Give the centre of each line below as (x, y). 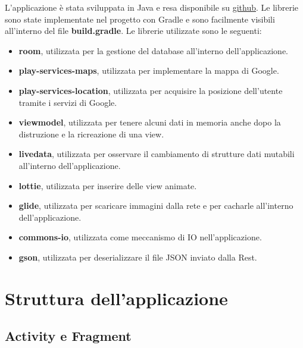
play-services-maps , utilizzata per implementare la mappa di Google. (149, 70)
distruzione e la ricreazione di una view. (91, 134)
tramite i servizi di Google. (68, 102)
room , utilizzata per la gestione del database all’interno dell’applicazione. (153, 50)
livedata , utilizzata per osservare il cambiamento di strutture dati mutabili (157, 154)
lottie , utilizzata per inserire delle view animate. (108, 185)
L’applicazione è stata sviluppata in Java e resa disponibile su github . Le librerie (152, 7)
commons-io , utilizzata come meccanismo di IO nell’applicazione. (140, 237)
